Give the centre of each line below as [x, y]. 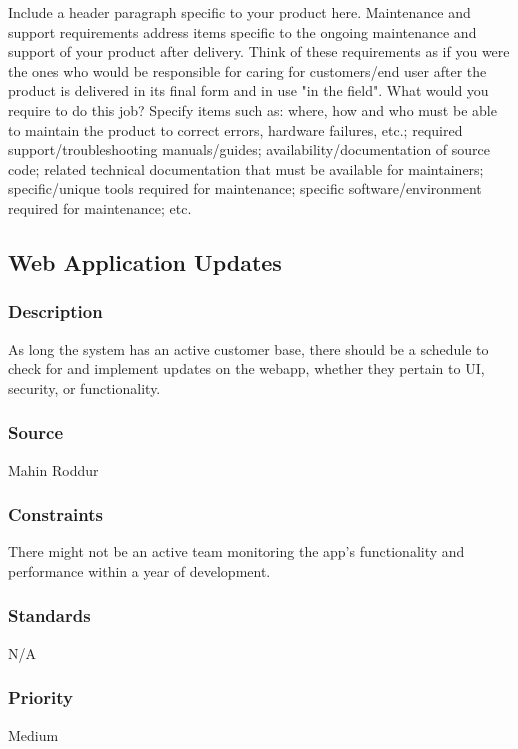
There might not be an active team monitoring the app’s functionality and [236, 551]
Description [55, 311]
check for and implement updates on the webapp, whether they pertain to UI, [246, 368]
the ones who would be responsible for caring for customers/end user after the [247, 70]
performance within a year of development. [139, 570]
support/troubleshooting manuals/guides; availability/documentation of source [249, 149]
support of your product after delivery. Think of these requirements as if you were [259, 51]
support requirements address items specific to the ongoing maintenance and [242, 31]
